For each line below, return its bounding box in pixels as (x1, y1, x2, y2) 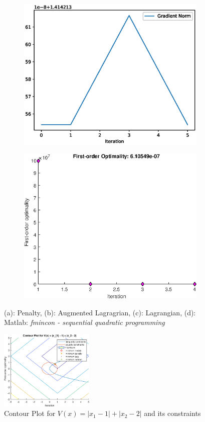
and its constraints (144, 408, 201, 418)
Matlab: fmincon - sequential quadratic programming (4, 317, 165, 327)
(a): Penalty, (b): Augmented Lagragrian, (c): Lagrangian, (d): (4, 307, 196, 317)
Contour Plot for (4, 408, 56, 418)
